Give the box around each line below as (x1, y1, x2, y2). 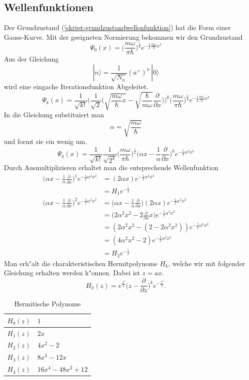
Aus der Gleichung (4, 54, 59, 64)
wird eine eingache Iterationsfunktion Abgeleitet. (4, 81, 149, 92)
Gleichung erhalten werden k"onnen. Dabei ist (4, 268, 140, 278)
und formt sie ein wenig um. (4, 136, 87, 146)
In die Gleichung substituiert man (4, 110, 104, 120)
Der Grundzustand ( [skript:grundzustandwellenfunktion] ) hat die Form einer (4, 22, 231, 32)
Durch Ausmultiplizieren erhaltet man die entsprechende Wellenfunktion (4, 162, 218, 173)
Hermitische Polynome (14, 299, 81, 309)
